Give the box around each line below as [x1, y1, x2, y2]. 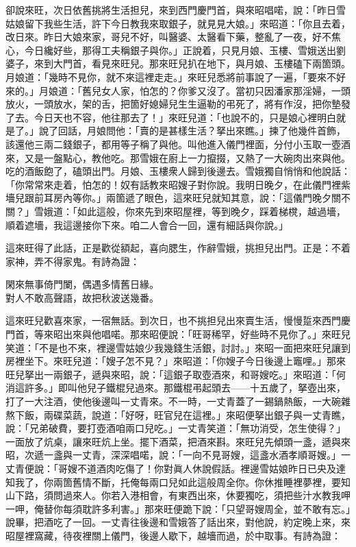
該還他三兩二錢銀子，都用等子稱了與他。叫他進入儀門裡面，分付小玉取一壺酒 [5, 136, 351, 151]
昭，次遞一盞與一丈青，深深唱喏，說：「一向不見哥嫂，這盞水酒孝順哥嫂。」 [5, 448, 341, 462]
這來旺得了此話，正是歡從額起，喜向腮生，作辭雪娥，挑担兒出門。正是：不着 [5, 241, 351, 255]
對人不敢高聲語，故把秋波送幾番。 [5, 290, 159, 304]
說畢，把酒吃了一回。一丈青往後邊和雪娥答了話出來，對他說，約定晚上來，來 [5, 515, 351, 529]
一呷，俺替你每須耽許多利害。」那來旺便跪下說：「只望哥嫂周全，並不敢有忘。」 [5, 501, 351, 515]
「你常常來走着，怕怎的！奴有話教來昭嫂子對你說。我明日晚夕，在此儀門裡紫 [5, 177, 351, 191]
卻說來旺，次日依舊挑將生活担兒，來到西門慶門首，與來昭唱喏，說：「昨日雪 [5, 3, 346, 16]
